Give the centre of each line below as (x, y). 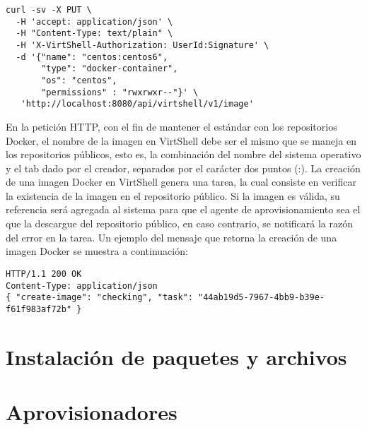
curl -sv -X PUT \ (49, 10)
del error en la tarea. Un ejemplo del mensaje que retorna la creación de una (171, 237)
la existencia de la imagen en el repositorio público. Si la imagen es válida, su (173, 195)
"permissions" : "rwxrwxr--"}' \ (120, 92)
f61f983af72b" (39, 309)
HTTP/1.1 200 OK (44, 274)
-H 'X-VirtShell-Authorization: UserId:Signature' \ (142, 45)
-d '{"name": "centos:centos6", (92, 57)
